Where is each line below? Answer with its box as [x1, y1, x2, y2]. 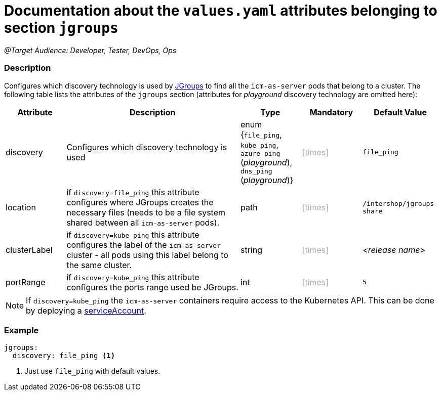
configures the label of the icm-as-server [66, 239, 221, 250]
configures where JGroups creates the [66, 197, 214, 207]
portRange [6, 277, 46, 287]
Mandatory [309, 107, 353, 117]
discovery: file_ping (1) [12, 352, 115, 360]
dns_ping [240, 167, 272, 175]
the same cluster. [66, 259, 132, 270]
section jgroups [4, 19, 118, 36]
